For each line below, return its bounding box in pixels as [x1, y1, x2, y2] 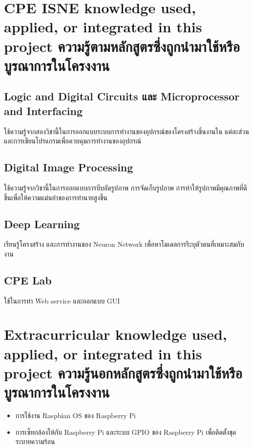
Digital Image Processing [4, 160, 133, 175]
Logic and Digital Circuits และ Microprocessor [4, 89, 240, 104]
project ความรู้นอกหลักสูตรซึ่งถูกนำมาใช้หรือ [4, 362, 243, 382]
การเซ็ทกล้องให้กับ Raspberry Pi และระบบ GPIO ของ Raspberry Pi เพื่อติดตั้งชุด [15, 426, 236, 437]
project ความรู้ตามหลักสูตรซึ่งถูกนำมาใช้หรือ [4, 36, 240, 56]
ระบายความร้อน [15, 436, 55, 447]
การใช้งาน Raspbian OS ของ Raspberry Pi [15, 410, 136, 420]
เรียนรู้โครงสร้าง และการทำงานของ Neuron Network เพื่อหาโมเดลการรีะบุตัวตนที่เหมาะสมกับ [4, 239, 244, 249]
